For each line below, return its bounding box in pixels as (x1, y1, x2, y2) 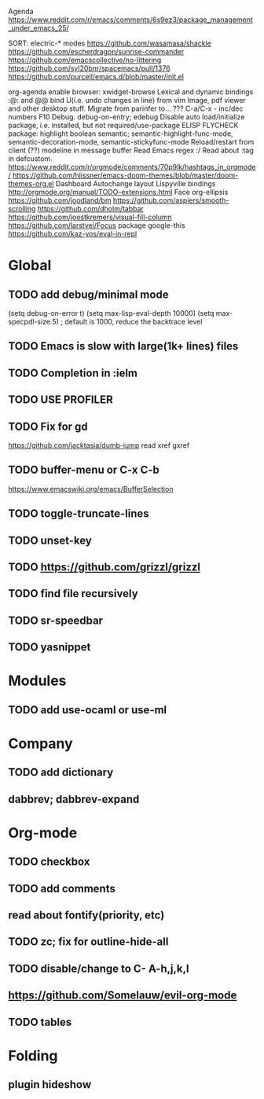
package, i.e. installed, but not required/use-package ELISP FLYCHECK (8, 121, 239, 130)
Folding (8, 1046, 58, 1064)
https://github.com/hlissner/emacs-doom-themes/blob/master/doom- (12, 170, 239, 180)
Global (8, 257, 52, 274)
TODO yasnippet (8, 640, 91, 654)
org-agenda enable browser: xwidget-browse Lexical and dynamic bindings (8, 87, 254, 97)
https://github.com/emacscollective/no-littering (8, 55, 162, 64)
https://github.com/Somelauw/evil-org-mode (8, 989, 237, 1002)
